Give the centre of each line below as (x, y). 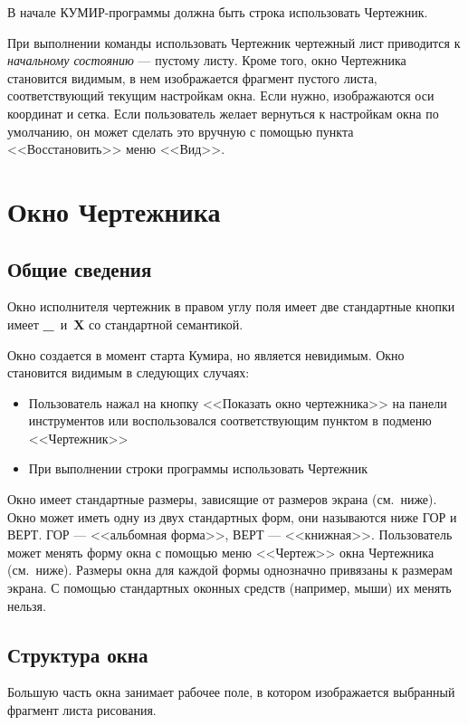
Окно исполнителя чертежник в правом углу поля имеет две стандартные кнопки (231, 306)
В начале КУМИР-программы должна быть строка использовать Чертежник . (218, 12)
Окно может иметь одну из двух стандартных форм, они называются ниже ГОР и (232, 516)
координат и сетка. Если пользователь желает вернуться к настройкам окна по (223, 113)
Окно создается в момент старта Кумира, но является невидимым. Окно (206, 354)
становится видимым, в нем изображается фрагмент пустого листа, (192, 77)
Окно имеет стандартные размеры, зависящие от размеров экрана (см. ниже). (222, 499)
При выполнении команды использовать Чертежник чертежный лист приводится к (234, 42)
